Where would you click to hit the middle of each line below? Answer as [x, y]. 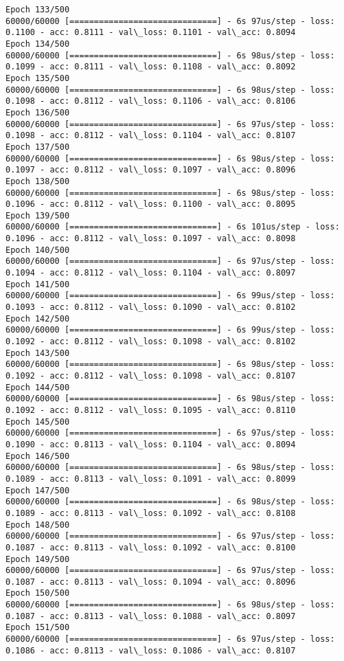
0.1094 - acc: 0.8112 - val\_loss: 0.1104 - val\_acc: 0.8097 [151, 273]
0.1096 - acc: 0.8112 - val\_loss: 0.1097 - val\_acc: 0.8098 [151, 239]
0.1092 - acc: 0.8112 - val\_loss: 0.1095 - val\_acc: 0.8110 [151, 410]
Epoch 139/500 [38, 215]
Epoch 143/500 [38, 353]
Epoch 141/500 [38, 284]
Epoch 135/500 [38, 78]
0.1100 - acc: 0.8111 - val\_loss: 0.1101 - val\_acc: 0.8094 [151, 33]
